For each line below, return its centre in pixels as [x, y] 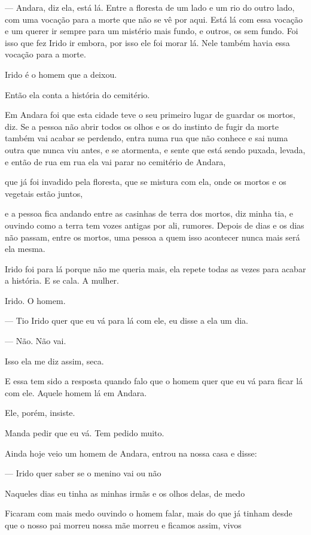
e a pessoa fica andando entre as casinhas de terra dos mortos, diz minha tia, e [149, 213]
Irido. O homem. [35, 300]
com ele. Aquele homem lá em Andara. [76, 392]
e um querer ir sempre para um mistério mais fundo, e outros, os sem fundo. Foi [152, 31]
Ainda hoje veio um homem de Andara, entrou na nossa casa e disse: [131, 453]
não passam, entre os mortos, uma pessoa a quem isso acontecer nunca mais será [153, 237]
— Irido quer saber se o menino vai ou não [83, 473]
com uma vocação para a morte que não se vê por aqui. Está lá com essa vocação [154, 19]
